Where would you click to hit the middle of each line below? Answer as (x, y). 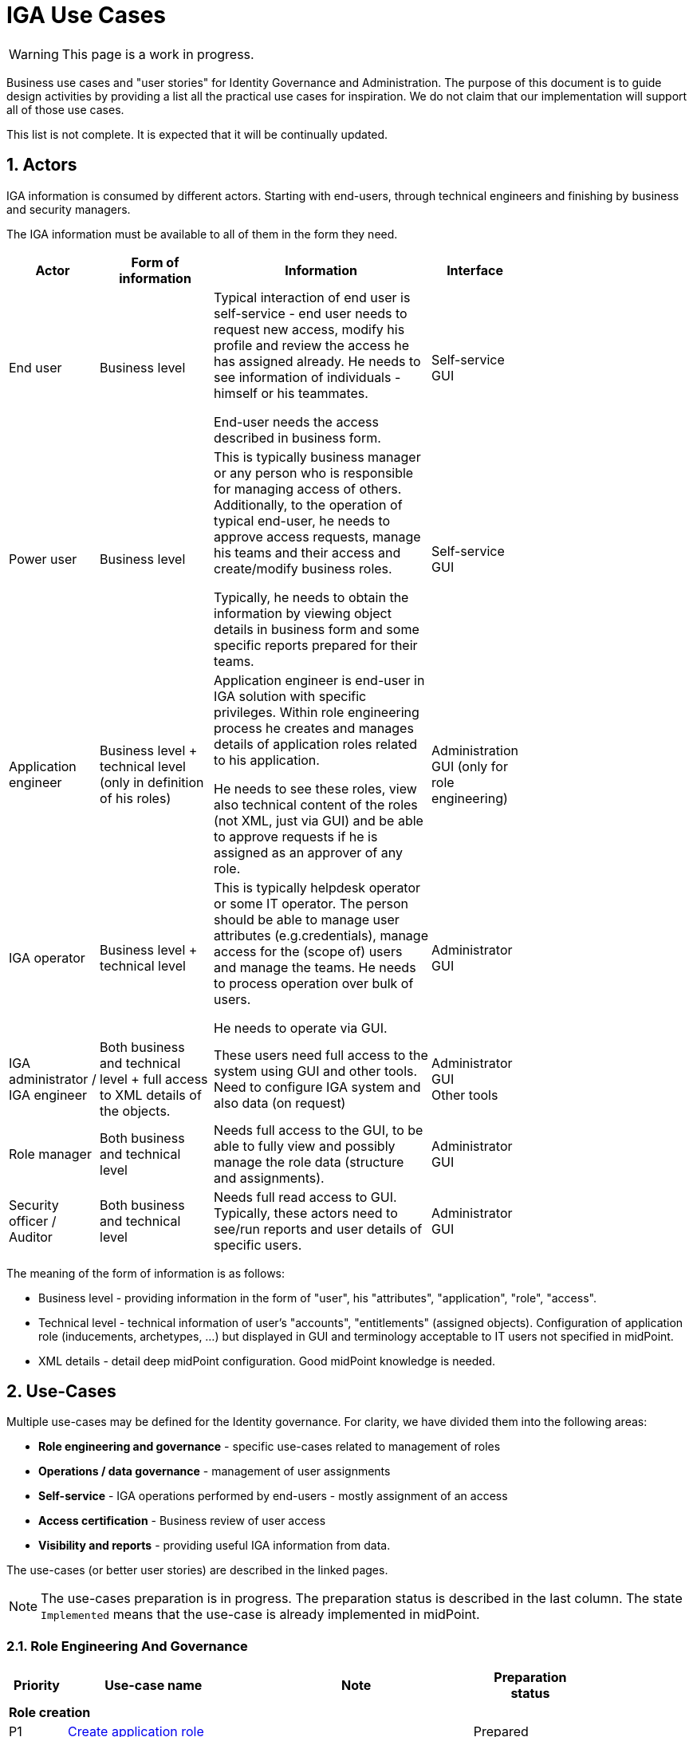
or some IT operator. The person (311, 903)
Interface (475, 270)
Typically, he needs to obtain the (311, 597)
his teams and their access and (307, 552)
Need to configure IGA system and (317, 1087)
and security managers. (69, 209)
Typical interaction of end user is (312, 297)
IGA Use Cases (87, 15)
